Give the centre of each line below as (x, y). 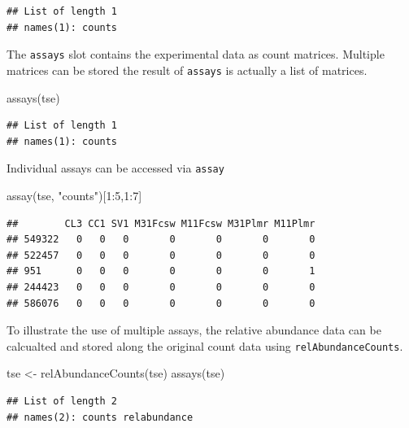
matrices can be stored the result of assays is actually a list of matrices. (187, 70)
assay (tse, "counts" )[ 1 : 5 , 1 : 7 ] (74, 195)
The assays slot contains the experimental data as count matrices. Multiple (196, 54)
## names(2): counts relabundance (100, 417)
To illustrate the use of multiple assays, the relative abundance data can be (194, 330)
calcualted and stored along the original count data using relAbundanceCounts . (205, 345)
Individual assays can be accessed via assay (115, 168)
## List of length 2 (62, 401)
